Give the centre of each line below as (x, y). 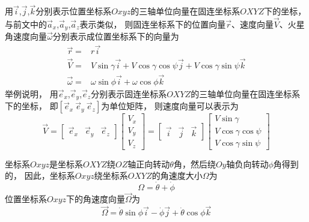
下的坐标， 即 (32, 106)
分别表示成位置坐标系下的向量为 (116, 36)
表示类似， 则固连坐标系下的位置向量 (153, 24)
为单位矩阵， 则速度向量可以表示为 (170, 106)
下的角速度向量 (96, 199)
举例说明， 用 (32, 93)
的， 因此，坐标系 (40, 175)
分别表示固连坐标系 (129, 93)
